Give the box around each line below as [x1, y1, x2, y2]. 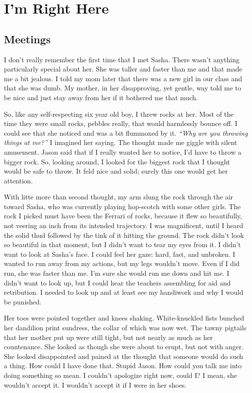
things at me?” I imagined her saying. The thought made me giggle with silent [4, 137, 237, 147]
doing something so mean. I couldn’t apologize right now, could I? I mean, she [4, 370, 237, 380]
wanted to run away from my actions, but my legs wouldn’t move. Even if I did [4, 258, 240, 268]
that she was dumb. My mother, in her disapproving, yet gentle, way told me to [4, 83, 241, 93]
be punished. [4, 296, 42, 306]
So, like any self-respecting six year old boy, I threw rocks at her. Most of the [4, 108, 234, 119]
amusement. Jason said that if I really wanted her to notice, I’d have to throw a [4, 146, 241, 157]
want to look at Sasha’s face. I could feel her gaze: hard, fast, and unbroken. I [4, 249, 235, 259]
